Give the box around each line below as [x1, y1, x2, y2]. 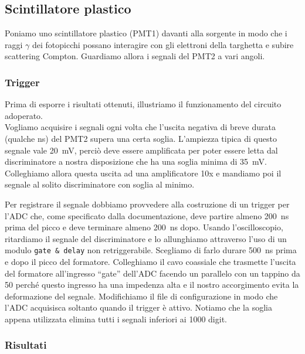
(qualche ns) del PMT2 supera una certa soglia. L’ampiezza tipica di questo [5, 132, 277, 144]
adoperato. [5, 109, 43, 121]
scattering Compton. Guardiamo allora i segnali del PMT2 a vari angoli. [5, 50, 265, 62]
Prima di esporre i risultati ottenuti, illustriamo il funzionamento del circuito [5, 98, 282, 110]
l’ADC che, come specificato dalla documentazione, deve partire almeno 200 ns [5, 209, 289, 222]
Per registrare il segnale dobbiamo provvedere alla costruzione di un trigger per [5, 198, 290, 210]
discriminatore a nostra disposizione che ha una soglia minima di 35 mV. [5, 155, 267, 168]
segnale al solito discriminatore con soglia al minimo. [5, 178, 195, 190]
